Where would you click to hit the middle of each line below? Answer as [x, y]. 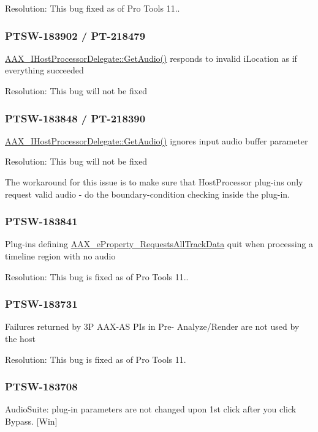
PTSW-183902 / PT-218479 [75, 35]
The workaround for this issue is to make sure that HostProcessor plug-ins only [154, 182]
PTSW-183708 [41, 386]
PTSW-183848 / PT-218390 [75, 118]
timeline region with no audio [60, 256]
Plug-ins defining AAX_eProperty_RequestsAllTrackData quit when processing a [159, 244]
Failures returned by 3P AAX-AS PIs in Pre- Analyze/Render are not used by [152, 326]
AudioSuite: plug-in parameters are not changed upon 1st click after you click [151, 409]
